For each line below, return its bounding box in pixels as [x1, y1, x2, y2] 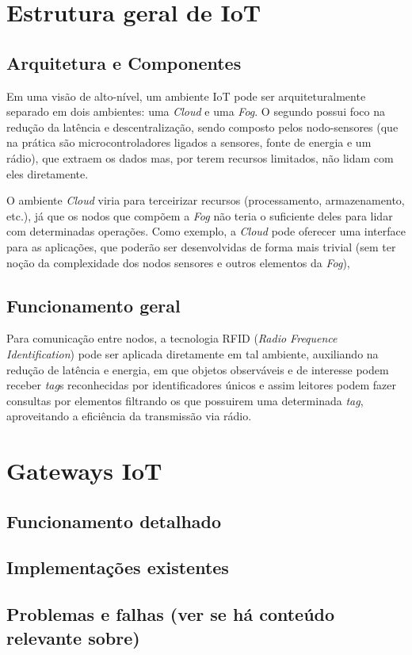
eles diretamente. [6, 165, 89, 182]
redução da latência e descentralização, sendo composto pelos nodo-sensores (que [6, 118, 399, 135]
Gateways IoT [6, 454, 162, 487]
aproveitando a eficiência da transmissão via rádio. [6, 408, 252, 424]
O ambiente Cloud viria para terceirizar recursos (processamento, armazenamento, [6, 192, 405, 209]
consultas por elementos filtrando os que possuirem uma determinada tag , [6, 392, 364, 408]
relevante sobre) [6, 625, 140, 649]
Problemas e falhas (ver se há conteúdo [6, 602, 335, 626]
